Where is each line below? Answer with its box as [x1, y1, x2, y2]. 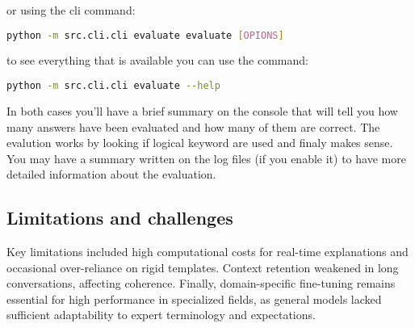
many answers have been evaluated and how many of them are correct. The [6, 118, 380, 135]
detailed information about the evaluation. [6, 166, 216, 183]
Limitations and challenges [6, 205, 233, 230]
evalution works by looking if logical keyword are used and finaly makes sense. [6, 134, 393, 151]
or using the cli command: [6, 2, 136, 18]
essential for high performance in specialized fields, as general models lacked [6, 290, 382, 307]
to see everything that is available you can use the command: [6, 52, 308, 69]
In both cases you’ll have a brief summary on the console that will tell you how [6, 102, 398, 119]
